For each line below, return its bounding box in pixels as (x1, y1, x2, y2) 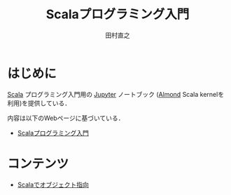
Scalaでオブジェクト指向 (17, 180, 90, 189)
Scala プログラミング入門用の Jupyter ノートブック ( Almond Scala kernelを (7, 90, 225, 98)
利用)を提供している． (7, 99, 71, 107)
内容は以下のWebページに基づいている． (7, 114, 125, 122)
